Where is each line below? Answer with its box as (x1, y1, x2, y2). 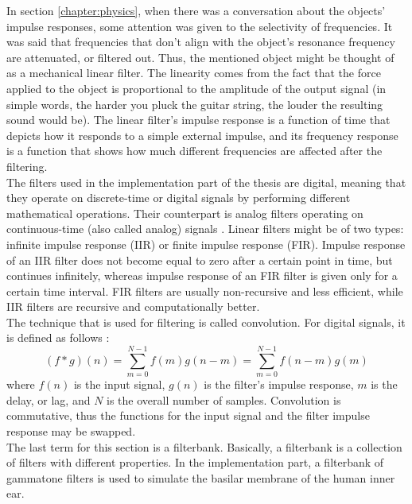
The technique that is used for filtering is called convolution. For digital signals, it (6, 313, 406, 330)
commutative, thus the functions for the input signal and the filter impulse (6, 407, 370, 424)
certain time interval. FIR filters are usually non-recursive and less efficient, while (6, 282, 403, 299)
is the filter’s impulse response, (204, 376, 354, 393)
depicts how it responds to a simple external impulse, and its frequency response (6, 126, 398, 143)
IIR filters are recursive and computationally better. (6, 298, 260, 315)
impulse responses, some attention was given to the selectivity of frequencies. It (6, 17, 393, 34)
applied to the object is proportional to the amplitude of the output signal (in (6, 79, 387, 96)
